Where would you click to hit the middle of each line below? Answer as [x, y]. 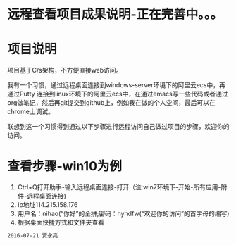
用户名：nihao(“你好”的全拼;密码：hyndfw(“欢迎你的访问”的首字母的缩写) [123, 214]
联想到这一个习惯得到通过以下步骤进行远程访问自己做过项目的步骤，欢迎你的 [118, 127]
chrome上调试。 [31, 112]
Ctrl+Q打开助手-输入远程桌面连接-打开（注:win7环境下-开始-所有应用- [119, 187]
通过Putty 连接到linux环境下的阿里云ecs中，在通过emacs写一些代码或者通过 [118, 94]
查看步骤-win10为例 [64, 167]
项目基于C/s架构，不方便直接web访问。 [65, 70]
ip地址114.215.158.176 [48, 205]
